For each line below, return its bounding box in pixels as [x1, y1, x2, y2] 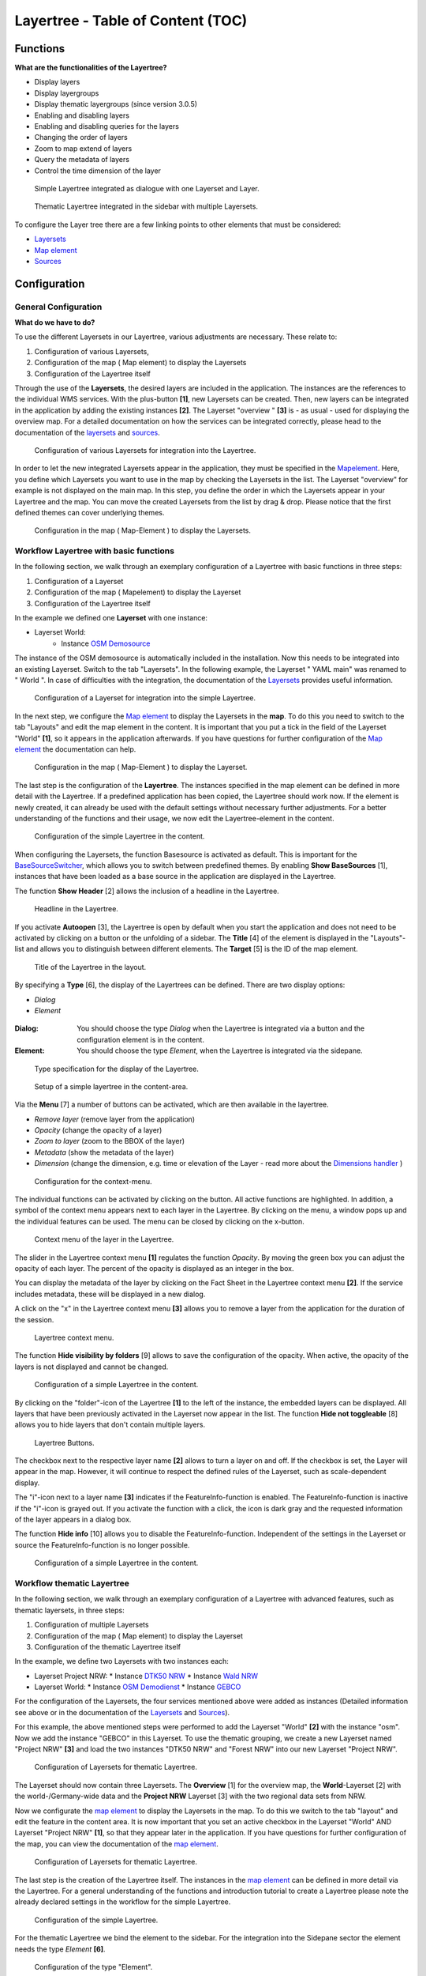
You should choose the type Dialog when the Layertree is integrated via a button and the [77, 1024, 365, 1033]
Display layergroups [34, 88, 99, 98]
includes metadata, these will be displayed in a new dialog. [14, 1289, 206, 1299]
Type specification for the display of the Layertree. [34, 1064, 199, 1073]
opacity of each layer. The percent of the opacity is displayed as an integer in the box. [14, 1264, 295, 1273]
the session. [14, 1314, 54, 1324]
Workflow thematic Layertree [14, 1578, 129, 1589]
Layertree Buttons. [34, 1438, 95, 1447]
